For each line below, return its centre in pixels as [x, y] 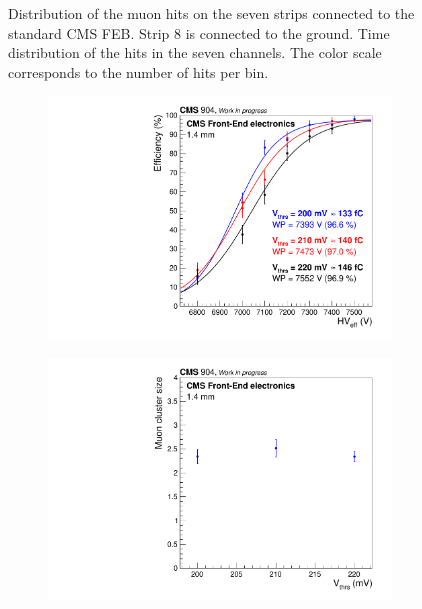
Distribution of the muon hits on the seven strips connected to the [211, 13]
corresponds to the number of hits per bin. [138, 71]
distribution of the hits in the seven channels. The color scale [195, 52]
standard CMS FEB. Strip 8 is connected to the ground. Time [199, 32]
